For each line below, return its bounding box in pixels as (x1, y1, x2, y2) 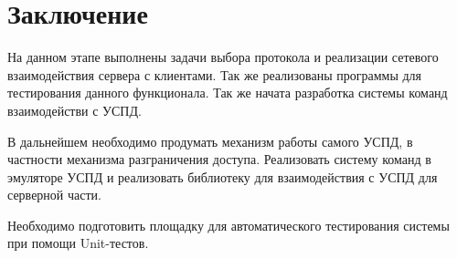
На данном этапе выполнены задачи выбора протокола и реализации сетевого (7, 47, 439, 67)
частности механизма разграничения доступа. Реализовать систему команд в (7, 150, 431, 169)
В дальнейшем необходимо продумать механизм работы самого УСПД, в (7, 131, 413, 150)
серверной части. (7, 185, 101, 204)
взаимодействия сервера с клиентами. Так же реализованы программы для (7, 65, 422, 84)
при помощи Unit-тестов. (7, 233, 149, 253)
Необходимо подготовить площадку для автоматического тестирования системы (7, 215, 450, 234)
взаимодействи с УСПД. (7, 100, 142, 119)
